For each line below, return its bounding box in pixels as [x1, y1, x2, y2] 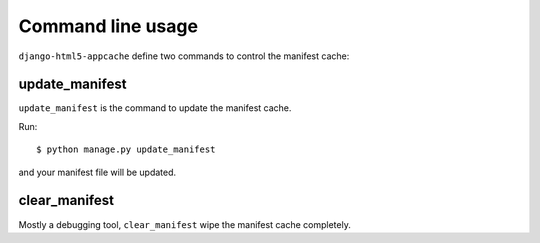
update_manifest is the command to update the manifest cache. [18, 102, 292, 114]
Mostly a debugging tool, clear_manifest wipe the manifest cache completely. [18, 218, 352, 230]
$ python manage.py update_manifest [36, 144, 216, 155]
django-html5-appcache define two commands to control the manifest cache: [18, 50, 350, 62]
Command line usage [18, 15, 199, 37]
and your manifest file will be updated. [18, 166, 177, 178]
